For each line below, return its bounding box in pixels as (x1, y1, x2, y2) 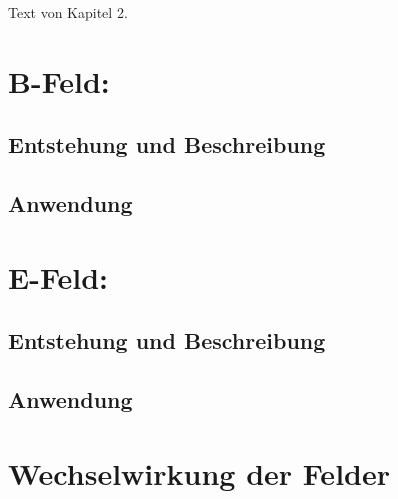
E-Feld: (8, 256, 108, 297)
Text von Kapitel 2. (8, 2, 128, 22)
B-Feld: (8, 60, 110, 101)
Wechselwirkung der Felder (8, 452, 390, 493)
